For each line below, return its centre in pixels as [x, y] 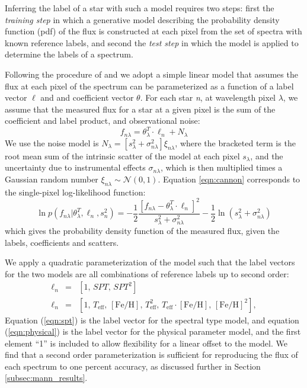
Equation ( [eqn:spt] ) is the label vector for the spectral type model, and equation [152, 320]
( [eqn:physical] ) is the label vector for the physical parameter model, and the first [153, 331]
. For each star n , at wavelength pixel [208, 97]
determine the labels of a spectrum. [69, 54]
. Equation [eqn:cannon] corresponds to [229, 179]
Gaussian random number [52, 179]
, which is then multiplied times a [221, 167]
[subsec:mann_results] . [46, 378]
